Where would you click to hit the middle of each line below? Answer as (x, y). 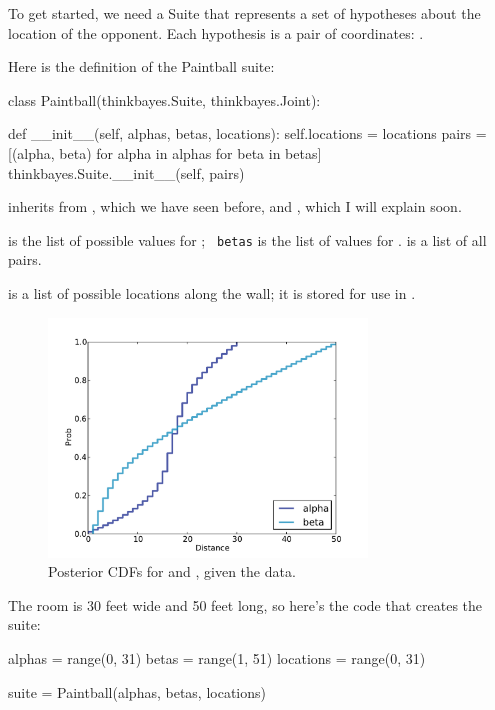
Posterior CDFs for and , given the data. (172, 571)
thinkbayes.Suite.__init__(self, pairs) (126, 172)
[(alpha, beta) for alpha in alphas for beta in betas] (165, 152)
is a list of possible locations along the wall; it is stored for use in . (212, 293)
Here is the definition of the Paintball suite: (141, 66)
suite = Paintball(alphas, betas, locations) (137, 691)
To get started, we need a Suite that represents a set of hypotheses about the (244, 13)
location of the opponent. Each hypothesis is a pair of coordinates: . (216, 32)
